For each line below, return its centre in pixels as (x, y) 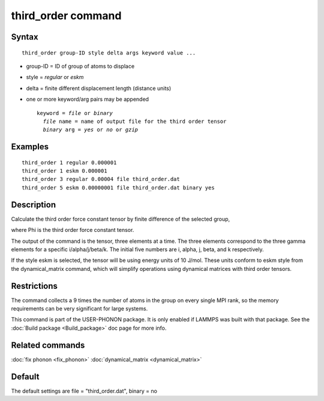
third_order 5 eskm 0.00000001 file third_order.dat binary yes (118, 188)
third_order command (66, 16)
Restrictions (34, 286)
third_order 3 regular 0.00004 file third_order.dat (101, 179)
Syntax (25, 37)
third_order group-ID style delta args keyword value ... (109, 53)
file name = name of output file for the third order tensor (135, 121)
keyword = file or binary (75, 113)
